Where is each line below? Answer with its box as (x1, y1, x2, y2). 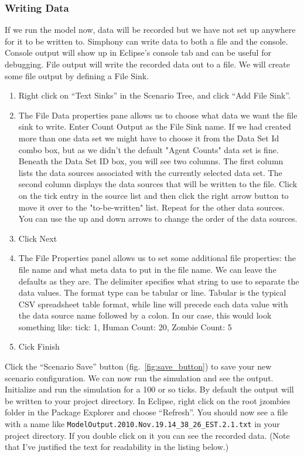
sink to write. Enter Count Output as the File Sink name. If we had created (18, 120, 291, 133)
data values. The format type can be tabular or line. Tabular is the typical (18, 286, 286, 299)
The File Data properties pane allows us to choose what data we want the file (18, 109, 298, 121)
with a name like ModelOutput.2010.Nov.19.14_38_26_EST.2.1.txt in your (5, 418, 280, 430)
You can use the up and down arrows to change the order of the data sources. (18, 212, 298, 225)
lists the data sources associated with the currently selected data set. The (18, 166, 282, 178)
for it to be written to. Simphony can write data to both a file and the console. (5, 35, 288, 47)
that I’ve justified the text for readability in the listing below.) (5, 441, 229, 453)
